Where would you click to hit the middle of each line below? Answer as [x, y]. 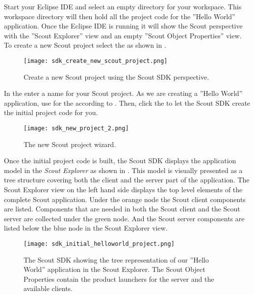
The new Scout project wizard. [70, 144]
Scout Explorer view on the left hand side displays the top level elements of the [123, 190]
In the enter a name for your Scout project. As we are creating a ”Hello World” [123, 93]
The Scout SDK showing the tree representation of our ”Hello [116, 259]
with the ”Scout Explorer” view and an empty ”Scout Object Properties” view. [123, 35]
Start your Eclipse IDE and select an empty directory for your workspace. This [123, 6]
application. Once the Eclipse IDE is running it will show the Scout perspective [123, 26]
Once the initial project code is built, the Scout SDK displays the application [120, 161]
